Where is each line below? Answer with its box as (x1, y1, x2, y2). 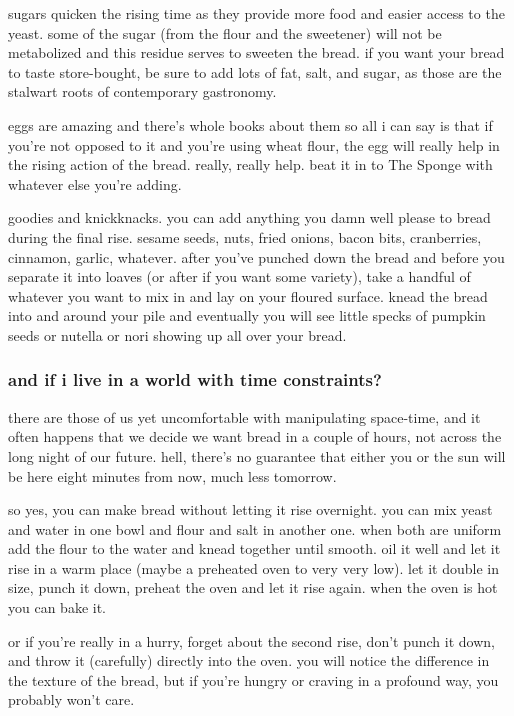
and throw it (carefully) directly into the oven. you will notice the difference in (8, 650, 490, 671)
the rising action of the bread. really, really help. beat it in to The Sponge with (8, 154, 493, 175)
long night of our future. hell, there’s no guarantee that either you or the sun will (8, 445, 506, 466)
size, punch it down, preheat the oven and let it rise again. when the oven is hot (8, 577, 498, 598)
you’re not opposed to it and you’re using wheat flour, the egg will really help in (8, 134, 500, 155)
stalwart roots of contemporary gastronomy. (8, 81, 277, 102)
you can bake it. (8, 597, 106, 618)
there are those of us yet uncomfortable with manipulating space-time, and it (8, 406, 481, 427)
